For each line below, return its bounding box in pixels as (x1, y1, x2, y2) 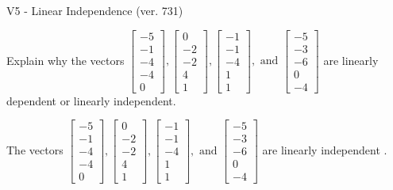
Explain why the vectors (6, 51, 125, 68)
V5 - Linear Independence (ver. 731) (6, 2, 183, 18)
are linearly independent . (262, 141, 387, 158)
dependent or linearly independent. (6, 92, 176, 108)
